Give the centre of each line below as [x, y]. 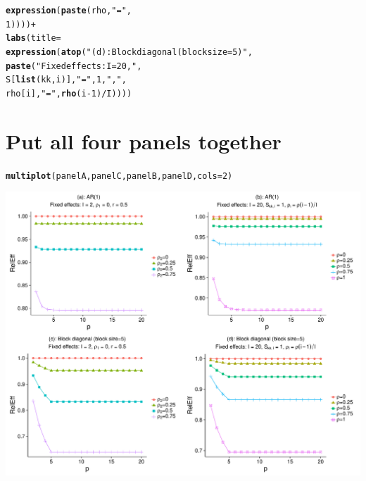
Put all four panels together [144, 140]
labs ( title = [33, 38]
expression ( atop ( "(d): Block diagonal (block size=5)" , [129, 52]
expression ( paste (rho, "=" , [69, 11]
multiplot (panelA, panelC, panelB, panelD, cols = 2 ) [119, 176]
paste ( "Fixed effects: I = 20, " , [74, 66]
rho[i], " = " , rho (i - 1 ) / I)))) [69, 93]
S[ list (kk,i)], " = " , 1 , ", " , [66, 80]
